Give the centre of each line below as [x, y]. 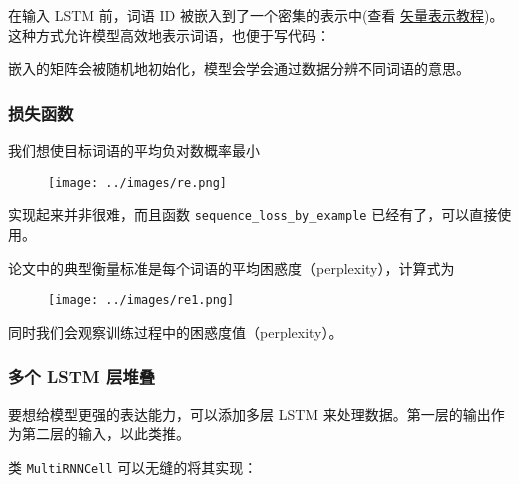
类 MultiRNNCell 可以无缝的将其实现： [133, 466]
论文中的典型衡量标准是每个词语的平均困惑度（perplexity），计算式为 [231, 267]
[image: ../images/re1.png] [141, 300]
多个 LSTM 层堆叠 [82, 376]
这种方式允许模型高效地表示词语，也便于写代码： [169, 34]
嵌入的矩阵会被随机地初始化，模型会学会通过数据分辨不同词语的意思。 [239, 68]
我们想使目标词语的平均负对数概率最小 [134, 150]
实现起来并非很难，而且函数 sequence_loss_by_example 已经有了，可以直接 [253, 214]
